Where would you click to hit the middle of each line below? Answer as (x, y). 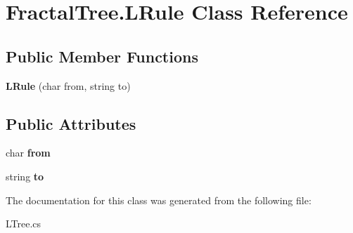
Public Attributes (71, 123)
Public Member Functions (102, 56)
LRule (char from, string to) (68, 85)
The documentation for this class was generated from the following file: (159, 200)
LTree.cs (24, 224)
